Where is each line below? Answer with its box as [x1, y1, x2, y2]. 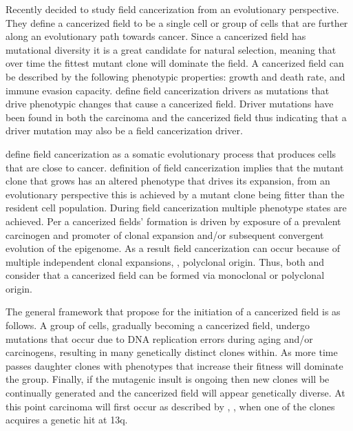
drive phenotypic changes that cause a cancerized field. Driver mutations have [6, 96, 334, 111]
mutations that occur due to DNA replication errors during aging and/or [6, 331, 313, 346]
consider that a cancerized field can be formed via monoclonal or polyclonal [6, 268, 325, 282]
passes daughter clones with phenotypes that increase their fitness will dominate [6, 358, 343, 372]
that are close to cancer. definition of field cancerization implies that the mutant [6, 160, 344, 174]
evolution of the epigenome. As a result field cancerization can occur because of [6, 241, 341, 255]
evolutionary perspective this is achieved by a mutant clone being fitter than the [6, 187, 345, 201]
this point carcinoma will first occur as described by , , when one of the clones [6, 399, 335, 413]
